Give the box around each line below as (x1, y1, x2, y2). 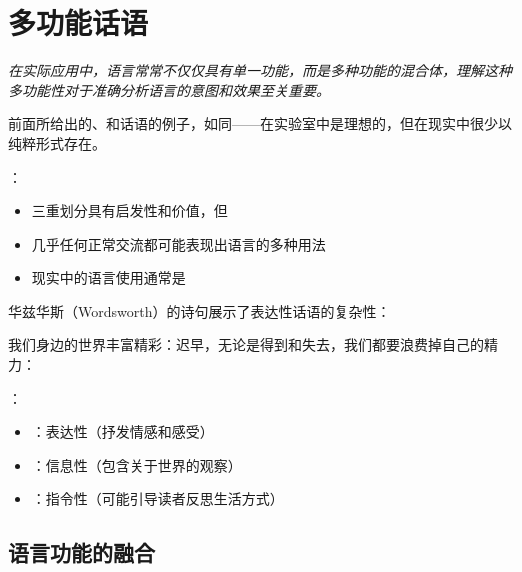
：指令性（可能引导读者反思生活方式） (31, 488, 284, 509)
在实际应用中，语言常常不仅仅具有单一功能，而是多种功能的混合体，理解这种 (8, 60, 512, 81)
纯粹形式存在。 (8, 132, 106, 153)
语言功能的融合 (8, 537, 155, 568)
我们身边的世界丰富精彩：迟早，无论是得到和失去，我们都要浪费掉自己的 (8, 334, 484, 355)
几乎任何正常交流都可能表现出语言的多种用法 (31, 233, 326, 254)
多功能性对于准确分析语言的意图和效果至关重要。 (8, 79, 330, 100)
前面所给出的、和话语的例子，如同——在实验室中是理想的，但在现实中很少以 (8, 113, 512, 134)
